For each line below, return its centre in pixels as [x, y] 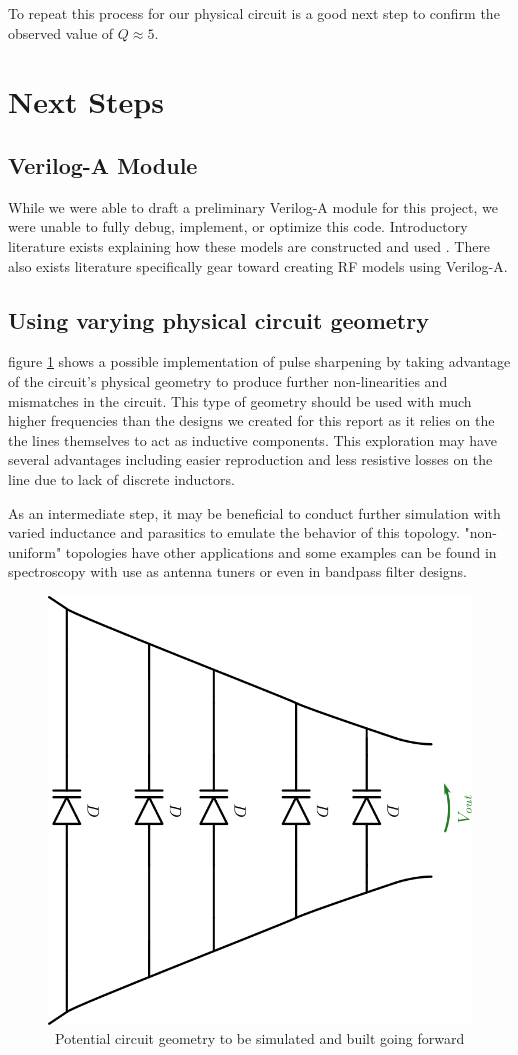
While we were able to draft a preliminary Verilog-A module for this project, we [253, 206]
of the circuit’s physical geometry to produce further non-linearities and [228, 380]
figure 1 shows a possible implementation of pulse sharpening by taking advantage [259, 361]
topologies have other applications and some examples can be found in [281, 551]
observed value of [61, 32]
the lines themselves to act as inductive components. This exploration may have [252, 439]
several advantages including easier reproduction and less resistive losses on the [250, 459]
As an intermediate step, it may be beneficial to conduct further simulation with [254, 512]
